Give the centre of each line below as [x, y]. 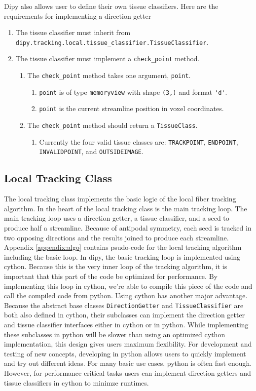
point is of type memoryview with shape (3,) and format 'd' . [133, 92]
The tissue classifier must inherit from [73, 32]
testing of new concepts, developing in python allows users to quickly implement [125, 353]
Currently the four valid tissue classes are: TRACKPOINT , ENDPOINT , [139, 141]
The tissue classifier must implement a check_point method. [108, 59]
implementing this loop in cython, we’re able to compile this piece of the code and [128, 286]
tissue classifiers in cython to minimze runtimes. [76, 382]
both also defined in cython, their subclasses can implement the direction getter [125, 315]
